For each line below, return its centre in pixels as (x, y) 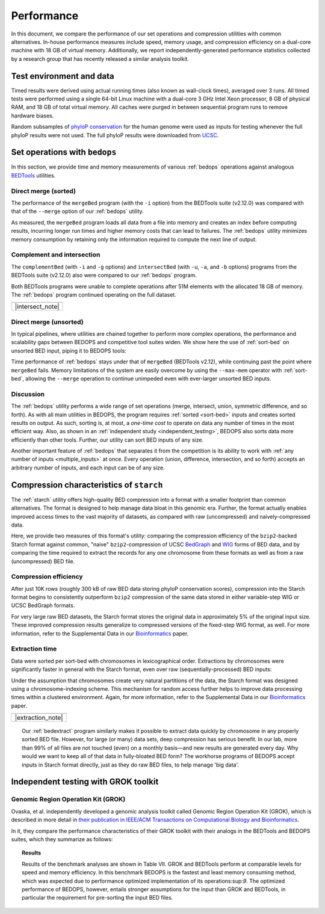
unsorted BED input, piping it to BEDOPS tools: (69, 350)
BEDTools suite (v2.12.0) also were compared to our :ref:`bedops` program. (104, 275)
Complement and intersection (56, 255)
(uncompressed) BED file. (43, 561)
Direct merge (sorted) (44, 191)
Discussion (28, 394)
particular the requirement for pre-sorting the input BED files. (97, 898)
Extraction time (34, 649)
